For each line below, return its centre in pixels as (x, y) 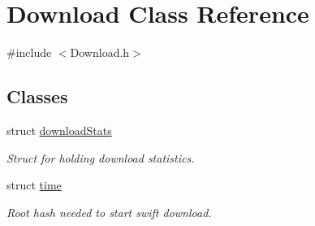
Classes (37, 96)
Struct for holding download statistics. (101, 157)
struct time (34, 185)
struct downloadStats (59, 130)
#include (29, 52)
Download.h (100, 52)
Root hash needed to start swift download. (109, 212)
